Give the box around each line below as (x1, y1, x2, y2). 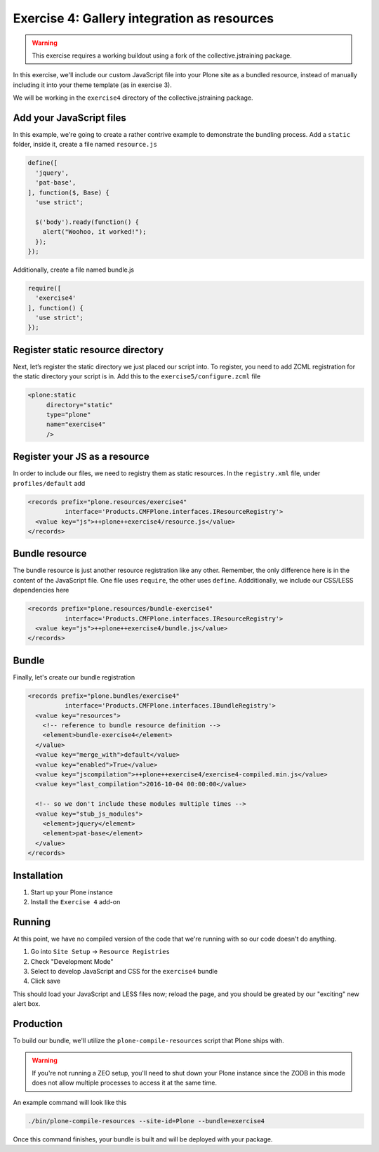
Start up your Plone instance (30, 888, 113, 896)
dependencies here (13, 586, 69, 595)
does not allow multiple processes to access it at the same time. (32, 1078, 218, 1087)
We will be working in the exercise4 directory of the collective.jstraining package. (13, 93, 253, 102)
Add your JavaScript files (13, 112, 126, 124)
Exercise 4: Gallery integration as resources (13, 11, 274, 26)
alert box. (13, 1000, 41, 1008)
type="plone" (46, 411, 91, 419)
